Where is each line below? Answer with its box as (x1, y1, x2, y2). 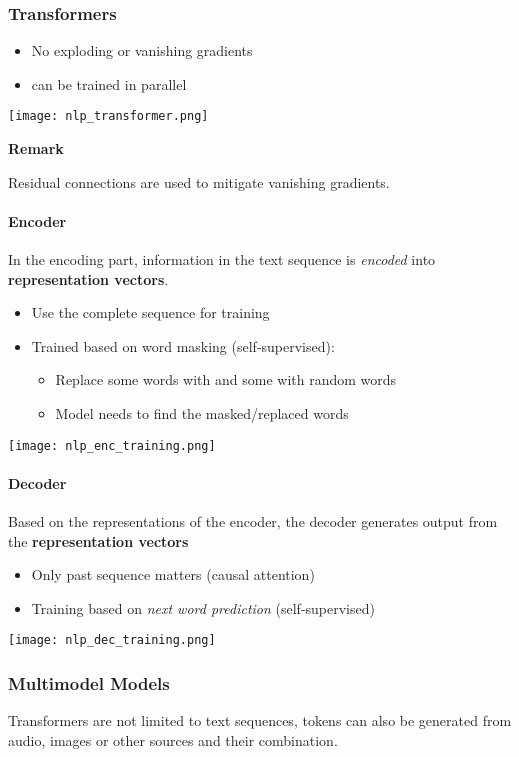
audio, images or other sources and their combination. (8, 729, 338, 750)
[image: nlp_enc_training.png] (8, 438, 216, 453)
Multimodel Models (8, 671, 170, 696)
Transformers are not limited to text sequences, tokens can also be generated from (8, 710, 512, 731)
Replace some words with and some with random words (55, 369, 397, 390)
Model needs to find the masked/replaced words (55, 403, 349, 424)
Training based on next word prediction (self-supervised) (31, 597, 375, 618)
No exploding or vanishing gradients (31, 40, 253, 61)
